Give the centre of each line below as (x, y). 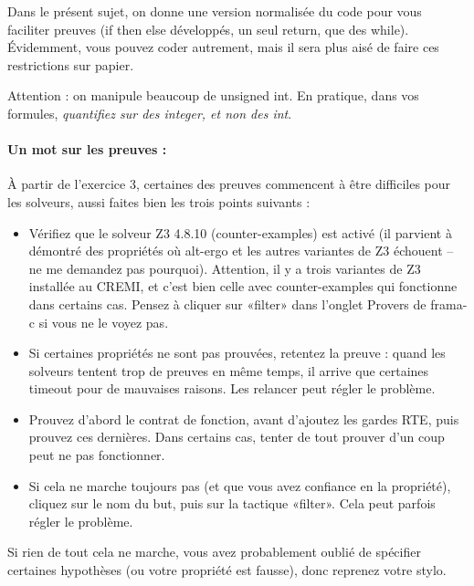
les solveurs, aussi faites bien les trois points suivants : (159, 201)
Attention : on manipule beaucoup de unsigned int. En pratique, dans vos (213, 95)
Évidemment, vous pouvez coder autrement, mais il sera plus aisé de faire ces (223, 47)
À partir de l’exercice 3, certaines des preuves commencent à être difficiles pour (229, 184)
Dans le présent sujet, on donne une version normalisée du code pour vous (215, 11)
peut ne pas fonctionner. (97, 455)
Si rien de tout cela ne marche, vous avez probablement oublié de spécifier (214, 552)
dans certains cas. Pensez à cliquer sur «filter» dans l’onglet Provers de (227, 303)
